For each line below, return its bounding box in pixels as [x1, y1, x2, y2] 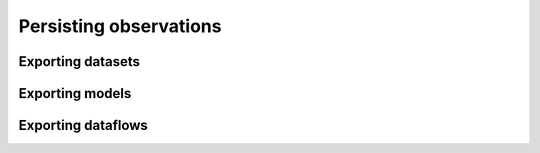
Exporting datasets [18, 53, 140, 70]
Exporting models [18, 85, 132, 102]
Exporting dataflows [18, 117, 149, 134]
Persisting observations [18, 15, 222, 37]
